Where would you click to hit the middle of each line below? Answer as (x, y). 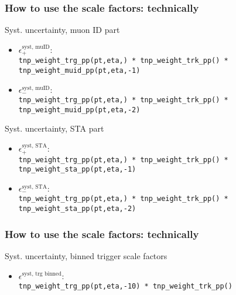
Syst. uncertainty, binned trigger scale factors (86, 255)
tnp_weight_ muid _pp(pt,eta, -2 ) (79, 110)
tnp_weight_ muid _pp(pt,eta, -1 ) (79, 70)
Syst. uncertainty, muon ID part (62, 30)
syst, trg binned (42, 274)
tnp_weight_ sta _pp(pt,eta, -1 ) (77, 170)
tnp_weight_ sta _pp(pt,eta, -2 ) (77, 209)
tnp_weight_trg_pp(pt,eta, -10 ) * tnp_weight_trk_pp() (125, 286)
